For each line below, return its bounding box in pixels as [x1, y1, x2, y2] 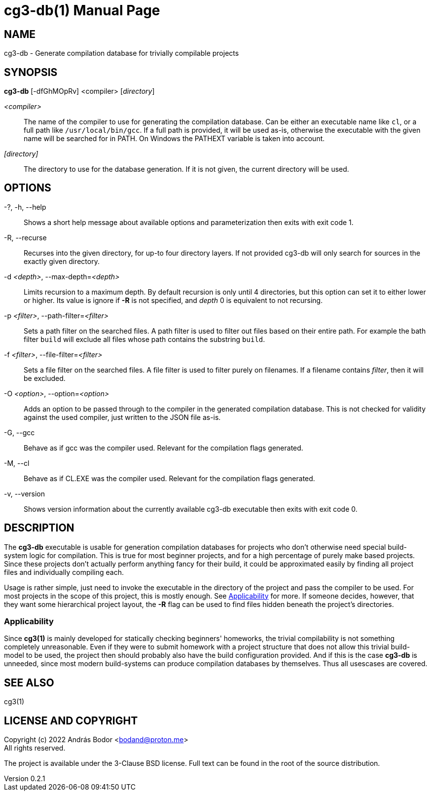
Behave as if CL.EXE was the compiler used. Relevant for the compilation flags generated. [24, 474, 315, 483]
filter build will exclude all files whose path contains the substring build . [24, 335, 265, 343]
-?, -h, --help [4, 202, 46, 211]
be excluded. [24, 374, 66, 382]
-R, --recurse [4, 233, 47, 242]
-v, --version [4, 489, 45, 498]
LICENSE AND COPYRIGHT [4, 714, 138, 727]
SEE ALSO [4, 676, 54, 689]
